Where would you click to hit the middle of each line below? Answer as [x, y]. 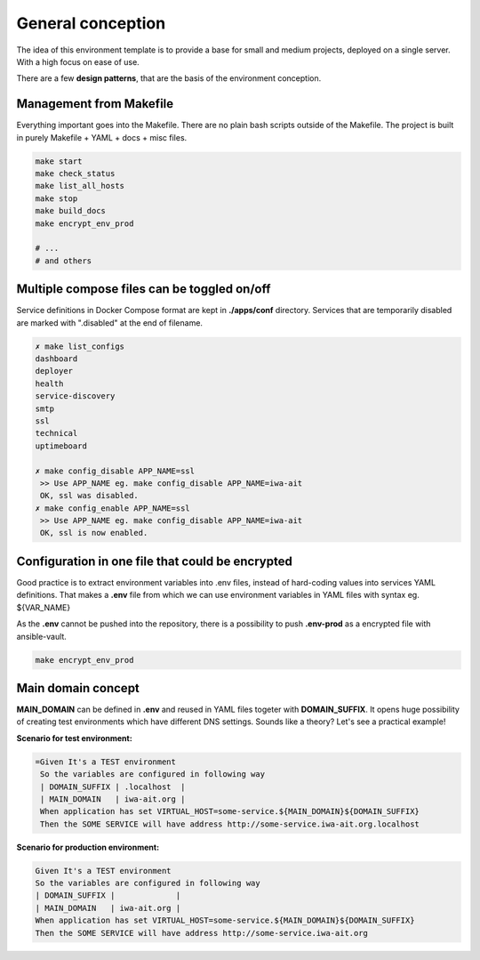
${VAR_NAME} [44, 607]
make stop [56, 198]
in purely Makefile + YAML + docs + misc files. [102, 137]
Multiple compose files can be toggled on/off [144, 289]
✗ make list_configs [80, 346]
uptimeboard [61, 446]
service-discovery [75, 396]
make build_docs [71, 211]
